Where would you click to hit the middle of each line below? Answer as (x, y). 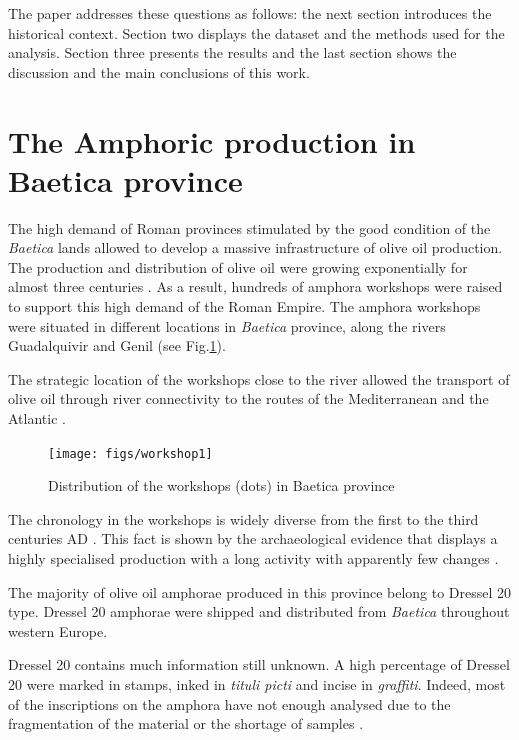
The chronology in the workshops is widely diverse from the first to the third (243, 518)
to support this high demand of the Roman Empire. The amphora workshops (244, 306)
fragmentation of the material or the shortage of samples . (186, 723)
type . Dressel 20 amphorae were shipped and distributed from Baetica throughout (259, 611)
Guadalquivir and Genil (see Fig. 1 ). (117, 345)
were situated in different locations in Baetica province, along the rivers (227, 325)
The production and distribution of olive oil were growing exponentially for (238, 266)
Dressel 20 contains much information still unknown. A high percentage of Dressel (259, 664)
